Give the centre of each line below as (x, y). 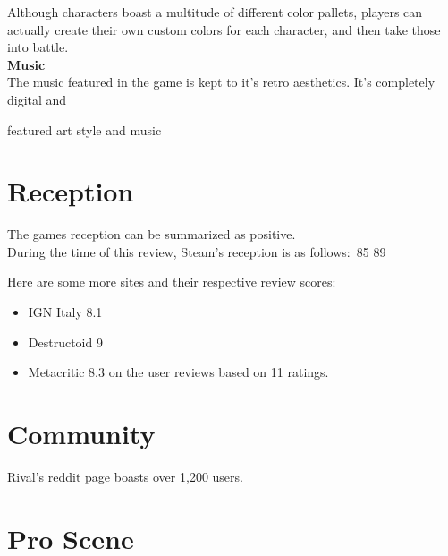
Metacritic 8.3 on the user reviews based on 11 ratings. (178, 372)
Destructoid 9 (65, 342)
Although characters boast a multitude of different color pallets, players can (215, 12)
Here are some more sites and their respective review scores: (172, 282)
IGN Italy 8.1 (65, 312)
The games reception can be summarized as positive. (152, 234)
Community (81, 434)
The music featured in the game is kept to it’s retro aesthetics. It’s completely (221, 82)
